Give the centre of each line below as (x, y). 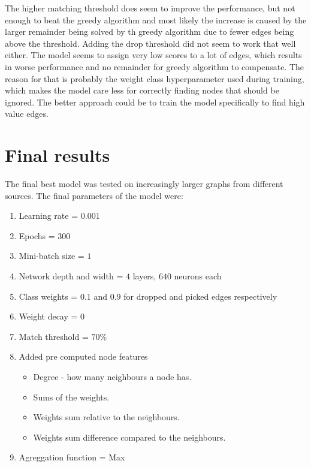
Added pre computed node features (83, 356)
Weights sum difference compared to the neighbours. (129, 437)
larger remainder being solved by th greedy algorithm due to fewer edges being (150, 31)
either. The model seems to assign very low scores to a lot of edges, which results (153, 55)
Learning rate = (49, 216)
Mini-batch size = (52, 256)
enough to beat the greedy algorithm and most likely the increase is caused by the (156, 19)
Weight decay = (48, 316)
